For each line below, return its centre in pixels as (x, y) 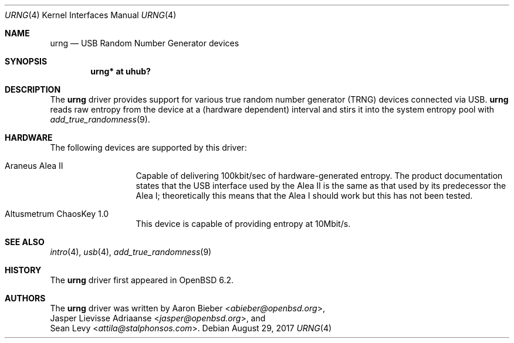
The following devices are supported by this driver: (148, 147)
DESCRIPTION (33, 89)
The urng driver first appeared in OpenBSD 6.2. (142, 280)
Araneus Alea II (34, 166)
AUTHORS (25, 298)
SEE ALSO (25, 242)
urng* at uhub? (121, 71)
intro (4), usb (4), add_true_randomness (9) (131, 252)
